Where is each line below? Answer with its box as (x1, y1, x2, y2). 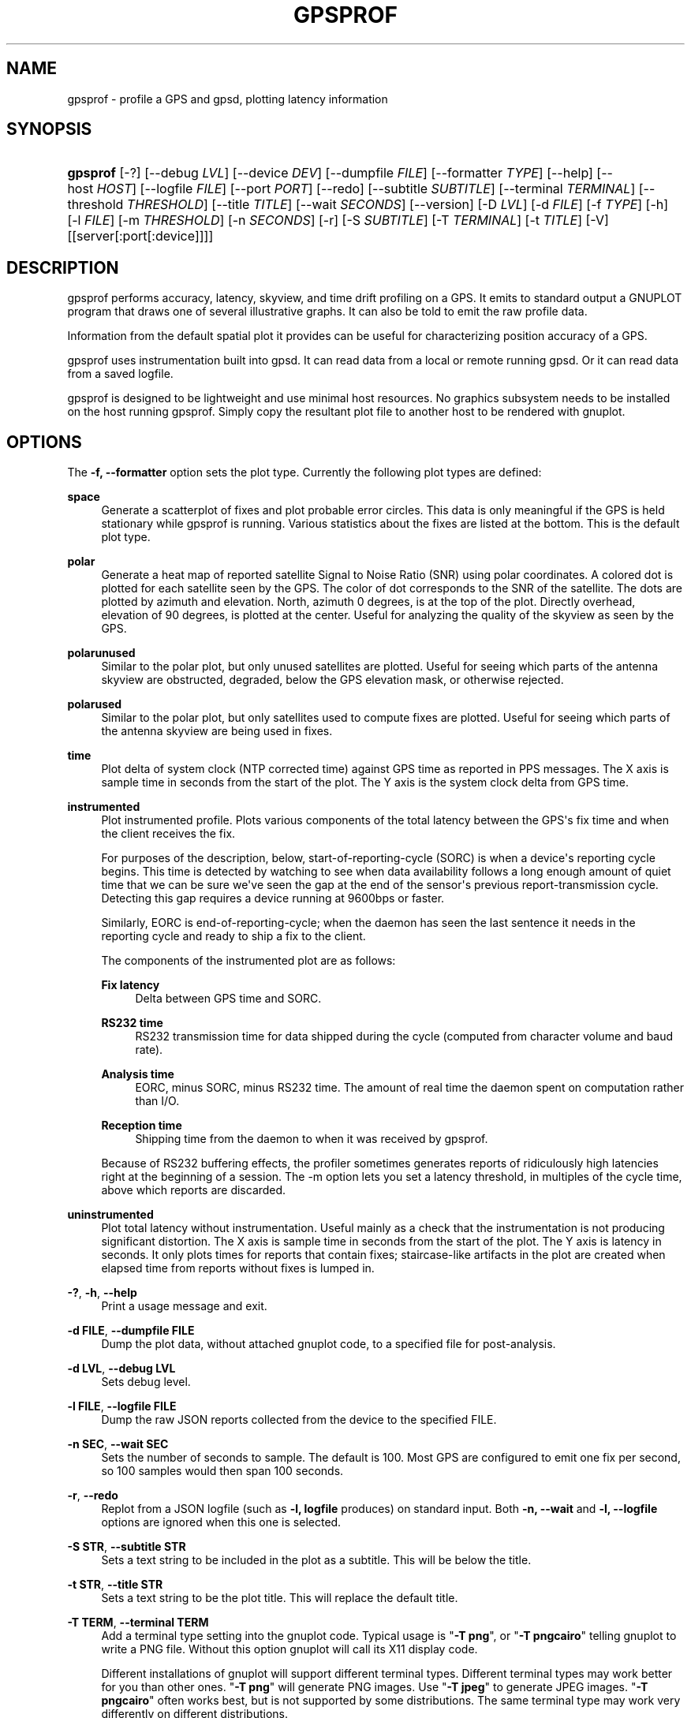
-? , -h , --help (67, 1286, 137, 1300)
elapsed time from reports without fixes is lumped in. (101, 1261, 375, 1275)
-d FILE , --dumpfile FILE (67, 1324, 195, 1338)
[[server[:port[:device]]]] (67, 228, 214, 245)
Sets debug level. (101, 1375, 191, 1389)
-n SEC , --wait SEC (67, 1437, 169, 1451)
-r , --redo (67, 1488, 118, 1503)
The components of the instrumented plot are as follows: (101, 954, 396, 968)
